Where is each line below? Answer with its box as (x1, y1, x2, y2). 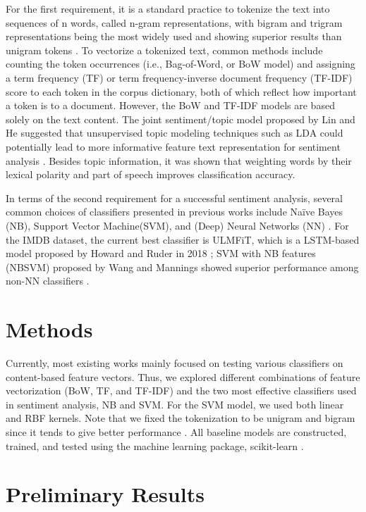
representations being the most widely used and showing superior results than (6, 29, 342, 44)
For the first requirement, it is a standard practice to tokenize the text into (6, 1, 330, 15)
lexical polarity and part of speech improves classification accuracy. (6, 167, 295, 182)
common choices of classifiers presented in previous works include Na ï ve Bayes (6, 204, 343, 219)
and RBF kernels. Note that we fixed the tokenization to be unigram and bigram (6, 411, 355, 425)
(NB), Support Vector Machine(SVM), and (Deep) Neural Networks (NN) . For (6, 218, 349, 232)
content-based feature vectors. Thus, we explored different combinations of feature (6, 369, 360, 384)
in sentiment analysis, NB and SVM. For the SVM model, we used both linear (6, 397, 344, 411)
